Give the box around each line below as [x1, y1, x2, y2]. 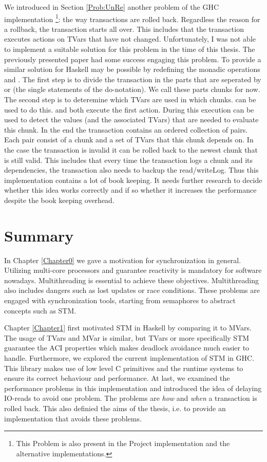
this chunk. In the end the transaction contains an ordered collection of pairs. [4, 124, 248, 135]
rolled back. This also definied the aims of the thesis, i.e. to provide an [4, 402, 226, 413]
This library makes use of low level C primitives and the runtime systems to [4, 362, 243, 373]
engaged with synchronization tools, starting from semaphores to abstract [4, 295, 236, 306]
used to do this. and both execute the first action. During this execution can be [4, 104, 254, 115]
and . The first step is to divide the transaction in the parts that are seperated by [4, 73, 261, 84]
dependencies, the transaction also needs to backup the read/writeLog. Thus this [4, 164, 259, 175]
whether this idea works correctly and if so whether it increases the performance [4, 184, 257, 195]
